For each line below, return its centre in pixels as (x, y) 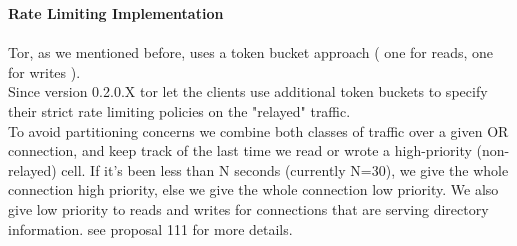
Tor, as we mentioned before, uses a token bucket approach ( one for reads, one (251, 52)
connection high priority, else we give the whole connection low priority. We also (253, 189)
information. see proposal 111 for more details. (150, 228)
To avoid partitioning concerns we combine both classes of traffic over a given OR (258, 130)
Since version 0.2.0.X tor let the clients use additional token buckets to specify (248, 91)
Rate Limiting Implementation (116, 13)
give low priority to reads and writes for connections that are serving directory (248, 208)
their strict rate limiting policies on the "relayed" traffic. (179, 110)
